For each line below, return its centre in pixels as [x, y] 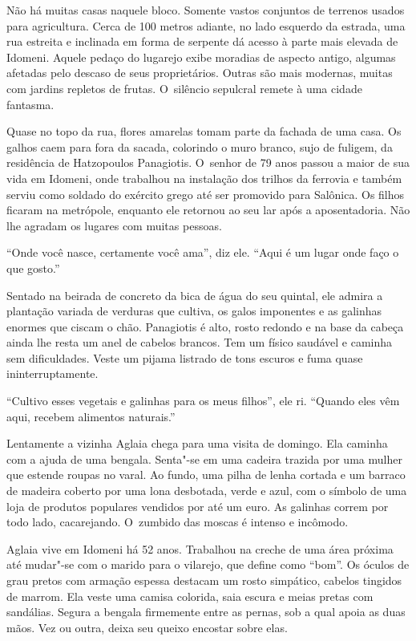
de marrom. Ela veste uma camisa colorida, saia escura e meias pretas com [190, 596]
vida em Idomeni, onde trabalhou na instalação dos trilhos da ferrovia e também [204, 178]
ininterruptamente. [53, 373]
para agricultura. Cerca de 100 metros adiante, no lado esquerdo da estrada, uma [206, 25]
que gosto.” [33, 268]
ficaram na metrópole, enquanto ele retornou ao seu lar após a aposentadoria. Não [208, 210]
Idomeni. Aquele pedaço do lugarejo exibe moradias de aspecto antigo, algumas [201, 57]
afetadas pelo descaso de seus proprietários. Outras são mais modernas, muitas [200, 73]
